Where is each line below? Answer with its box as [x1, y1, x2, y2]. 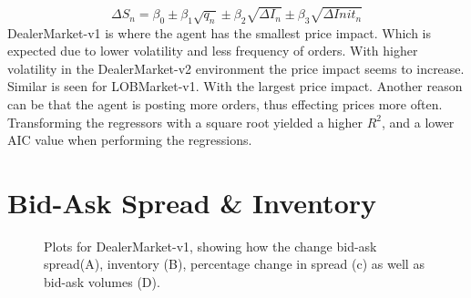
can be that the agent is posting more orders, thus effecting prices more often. [7, 94, 443, 113]
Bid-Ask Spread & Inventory [7, 183, 376, 221]
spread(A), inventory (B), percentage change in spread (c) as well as [44, 254, 425, 273]
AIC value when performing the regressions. [7, 130, 252, 149]
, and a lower [381, 112, 455, 131]
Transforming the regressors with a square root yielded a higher [7, 112, 363, 131]
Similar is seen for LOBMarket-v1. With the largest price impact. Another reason [7, 77, 463, 96]
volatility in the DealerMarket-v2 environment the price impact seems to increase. [7, 58, 465, 77]
